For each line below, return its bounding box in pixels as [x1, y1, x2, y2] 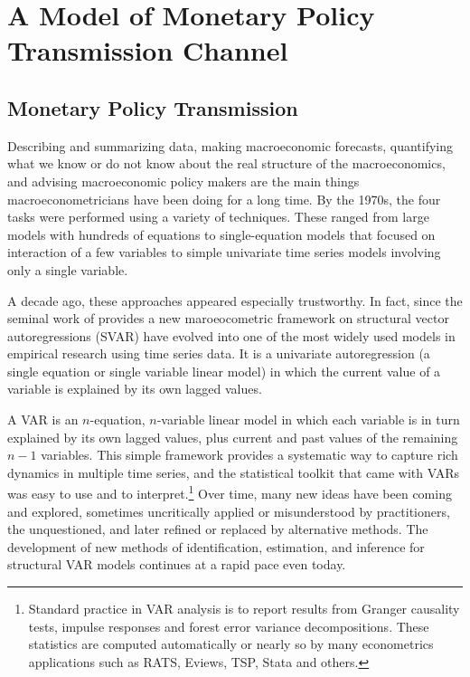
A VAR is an [7, 410, 79, 429]
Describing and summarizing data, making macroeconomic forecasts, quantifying [7, 136, 454, 155]
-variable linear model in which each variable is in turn [156, 410, 460, 429]
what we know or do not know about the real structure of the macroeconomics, [7, 154, 446, 173]
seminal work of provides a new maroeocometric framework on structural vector [7, 309, 449, 328]
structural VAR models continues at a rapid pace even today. [7, 555, 346, 574]
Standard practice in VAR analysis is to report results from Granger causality [28, 599, 460, 618]
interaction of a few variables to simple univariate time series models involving [7, 243, 441, 262]
